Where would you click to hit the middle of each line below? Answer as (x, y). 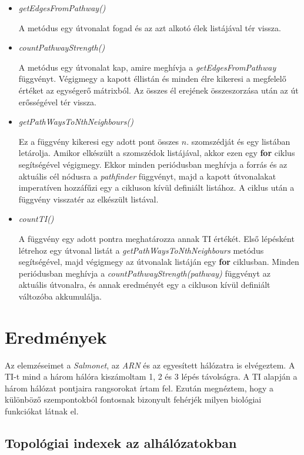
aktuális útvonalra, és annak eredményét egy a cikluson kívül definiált (144, 285)
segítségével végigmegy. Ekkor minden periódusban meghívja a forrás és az (153, 164)
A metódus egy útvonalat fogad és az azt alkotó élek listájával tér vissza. (150, 27)
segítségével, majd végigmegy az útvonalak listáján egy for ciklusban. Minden (159, 262)
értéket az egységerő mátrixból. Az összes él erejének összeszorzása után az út (158, 90)
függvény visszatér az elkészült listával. (88, 199)
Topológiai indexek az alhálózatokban (121, 442)
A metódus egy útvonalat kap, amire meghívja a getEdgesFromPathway (147, 67)
